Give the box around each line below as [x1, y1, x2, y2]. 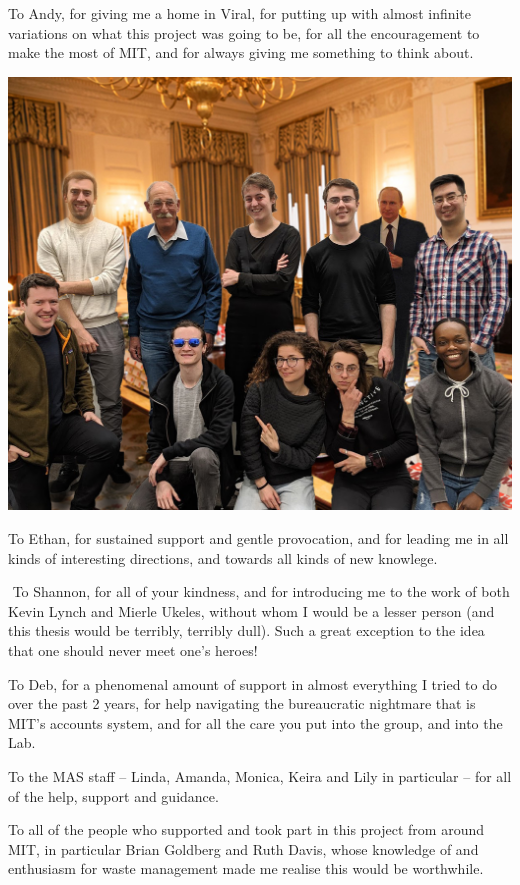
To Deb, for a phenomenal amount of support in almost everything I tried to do [8, 673, 497, 694]
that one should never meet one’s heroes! [8, 639, 258, 660]
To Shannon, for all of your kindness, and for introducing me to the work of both [12, 581, 510, 602]
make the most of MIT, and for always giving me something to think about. [8, 42, 474, 63]
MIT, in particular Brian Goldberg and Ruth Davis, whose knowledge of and [8, 838, 479, 859]
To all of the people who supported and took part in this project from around [8, 819, 485, 840]
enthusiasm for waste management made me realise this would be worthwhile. [8, 858, 484, 879]
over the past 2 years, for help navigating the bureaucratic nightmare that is [8, 693, 476, 714]
